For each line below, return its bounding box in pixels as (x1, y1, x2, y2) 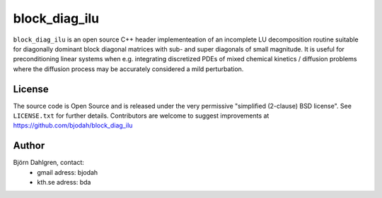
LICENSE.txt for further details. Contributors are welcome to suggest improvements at (13, 111, 270, 120)
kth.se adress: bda (37, 178, 91, 187)
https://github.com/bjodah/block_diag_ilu (13, 121, 133, 130)
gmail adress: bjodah (37, 168, 98, 176)
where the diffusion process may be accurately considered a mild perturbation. (13, 64, 244, 73)
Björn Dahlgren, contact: (13, 159, 85, 167)
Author (13, 140, 45, 151)
